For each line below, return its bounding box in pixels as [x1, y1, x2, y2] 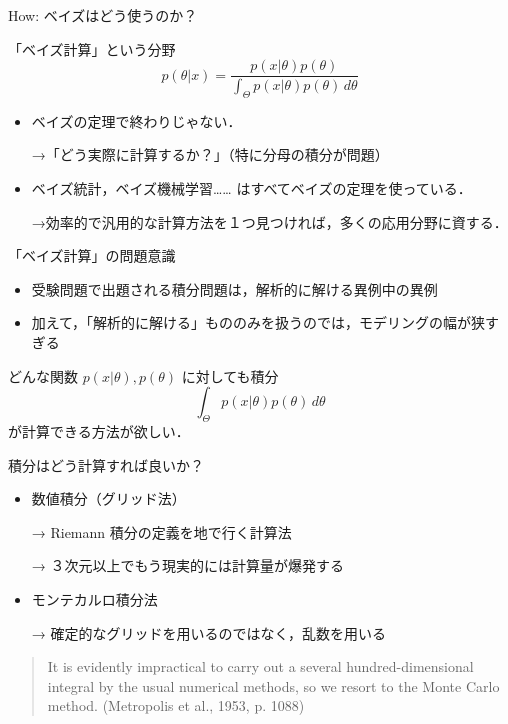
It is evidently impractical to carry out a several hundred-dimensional [47, 656, 474, 677]
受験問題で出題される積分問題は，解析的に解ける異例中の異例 [31, 278, 438, 299]
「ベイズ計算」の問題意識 [8, 245, 176, 266]
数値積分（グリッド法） [31, 488, 186, 509]
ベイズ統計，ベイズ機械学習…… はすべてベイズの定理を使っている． [31, 178, 472, 199]
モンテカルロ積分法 [31, 589, 158, 609]
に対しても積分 [181, 365, 279, 386]
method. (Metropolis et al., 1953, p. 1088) [47, 695, 305, 716]
